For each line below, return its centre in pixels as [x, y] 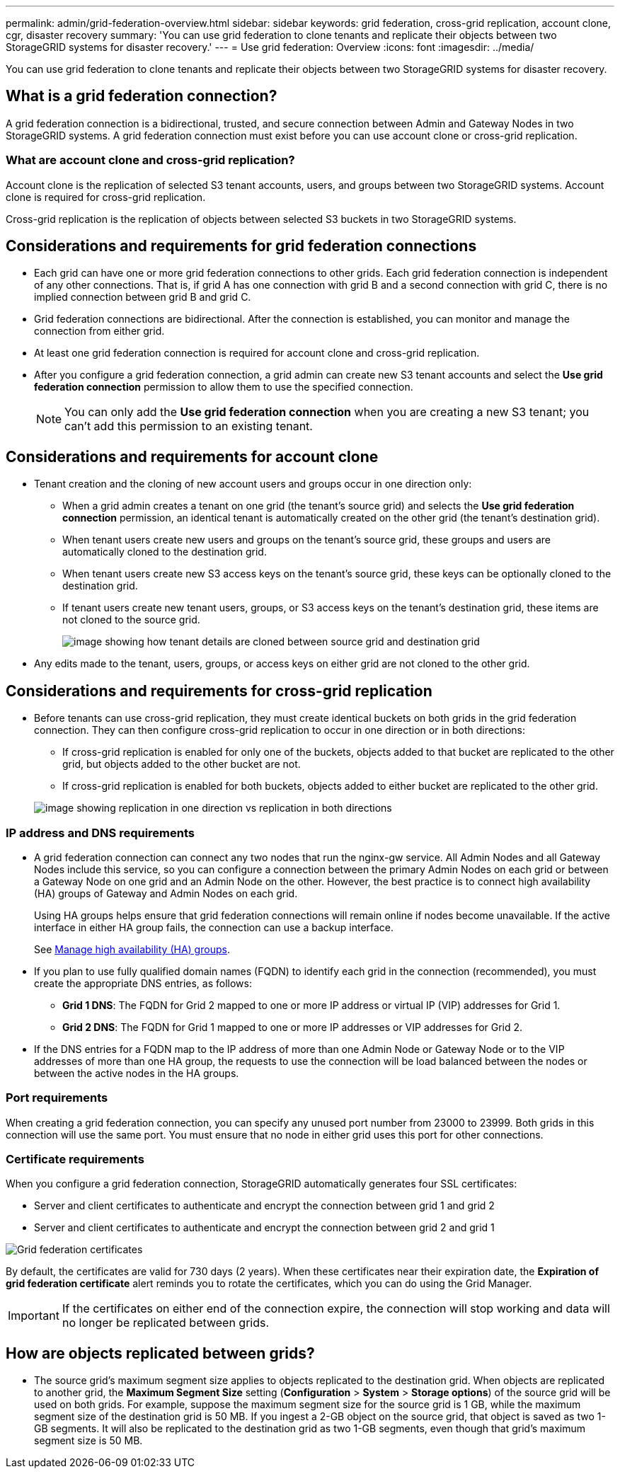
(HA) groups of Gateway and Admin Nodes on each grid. [166, 893]
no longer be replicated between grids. [166, 1323]
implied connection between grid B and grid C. [143, 297]
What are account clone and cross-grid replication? [150, 160]
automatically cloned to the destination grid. [165, 552]
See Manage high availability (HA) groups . [132, 949]
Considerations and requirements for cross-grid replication [219, 691]
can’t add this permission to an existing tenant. [189, 426]
